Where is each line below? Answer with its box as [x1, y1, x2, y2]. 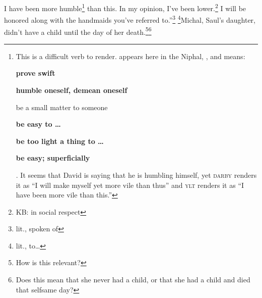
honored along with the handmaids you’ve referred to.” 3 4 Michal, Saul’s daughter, [4, 13, 256, 25]
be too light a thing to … [16, 135, 104, 146]
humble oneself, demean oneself [16, 84, 127, 95]
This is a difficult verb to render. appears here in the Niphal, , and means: [16, 51, 245, 61]
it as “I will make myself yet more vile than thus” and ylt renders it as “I [16, 179, 244, 190]
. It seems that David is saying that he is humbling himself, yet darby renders [16, 169, 257, 180]
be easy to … [16, 119, 61, 129]
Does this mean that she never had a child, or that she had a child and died [16, 274, 250, 285]
